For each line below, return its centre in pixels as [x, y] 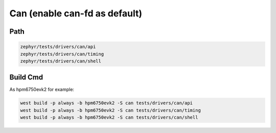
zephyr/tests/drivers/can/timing [62, 54]
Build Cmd [26, 77]
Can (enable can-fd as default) [76, 13]
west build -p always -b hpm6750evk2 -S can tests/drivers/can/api [107, 103]
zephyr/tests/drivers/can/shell [61, 61]
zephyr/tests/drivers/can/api [58, 47]
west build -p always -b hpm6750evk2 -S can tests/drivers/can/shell [109, 117]
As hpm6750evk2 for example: [42, 90]
